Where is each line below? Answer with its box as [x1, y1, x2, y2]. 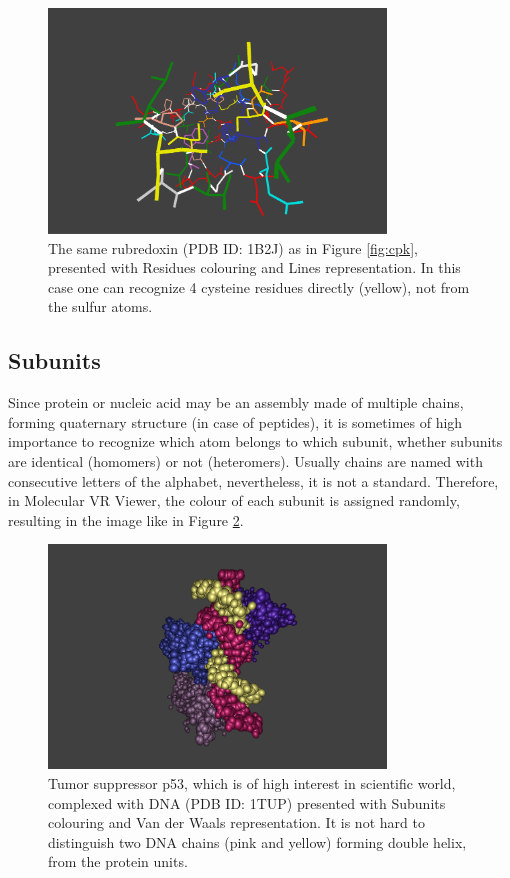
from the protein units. [48, 851, 188, 872]
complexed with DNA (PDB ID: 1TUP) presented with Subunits [48, 792, 446, 813]
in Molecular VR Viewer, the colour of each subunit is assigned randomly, [8, 490, 460, 511]
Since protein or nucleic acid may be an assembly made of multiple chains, [8, 392, 464, 413]
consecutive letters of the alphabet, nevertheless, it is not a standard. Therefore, [8, 470, 499, 491]
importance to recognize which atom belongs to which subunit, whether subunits [8, 431, 503, 452]
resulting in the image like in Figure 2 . [8, 509, 244, 530]
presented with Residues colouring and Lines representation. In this [48, 257, 461, 278]
